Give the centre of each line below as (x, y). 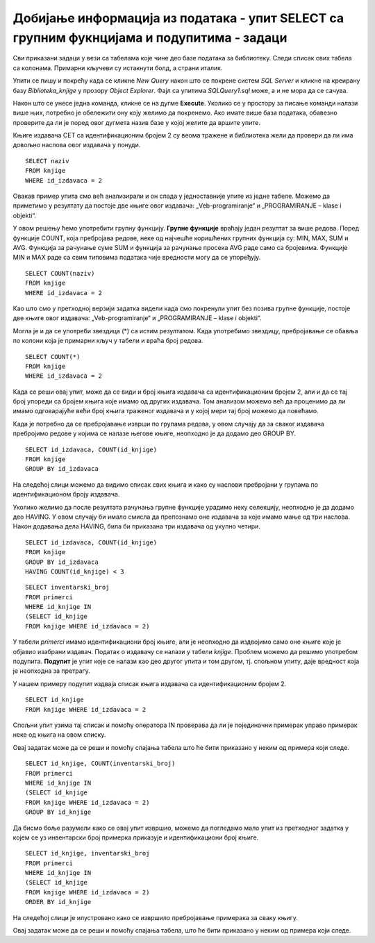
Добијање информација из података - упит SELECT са (178, 18)
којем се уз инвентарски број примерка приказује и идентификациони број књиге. (136, 837)
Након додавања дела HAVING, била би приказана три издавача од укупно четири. (136, 526)
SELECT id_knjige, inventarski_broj (87, 853)
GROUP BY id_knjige (58, 812)
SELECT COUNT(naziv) (60, 273)
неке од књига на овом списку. (59, 735)
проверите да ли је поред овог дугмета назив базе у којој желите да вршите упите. (136, 122)
